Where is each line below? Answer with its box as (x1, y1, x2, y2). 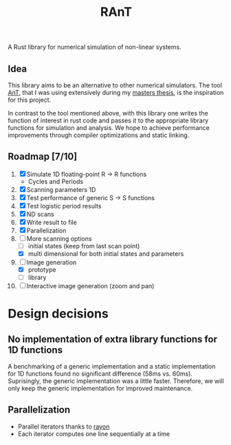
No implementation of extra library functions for (8, 333, 217, 345)
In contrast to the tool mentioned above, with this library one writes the (8, 109, 208, 117)
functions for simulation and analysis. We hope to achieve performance (8, 124, 210, 131)
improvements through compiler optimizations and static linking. (8, 131, 190, 139)
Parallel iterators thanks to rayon (17, 422, 110, 431)
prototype (27, 265, 56, 274)
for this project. (8, 96, 52, 104)
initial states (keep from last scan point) (27, 241, 140, 250)
